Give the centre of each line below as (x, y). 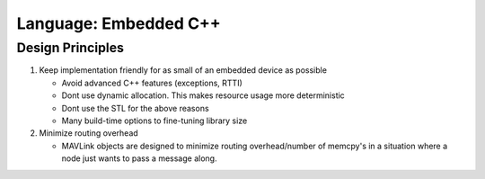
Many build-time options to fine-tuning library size (154, 121)
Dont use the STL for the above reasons (136, 108)
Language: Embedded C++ (119, 23)
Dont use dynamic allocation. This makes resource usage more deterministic (203, 95)
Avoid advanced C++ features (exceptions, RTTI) (152, 83)
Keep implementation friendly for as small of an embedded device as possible (183, 70)
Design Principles (71, 48)
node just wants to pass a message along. (139, 158)
